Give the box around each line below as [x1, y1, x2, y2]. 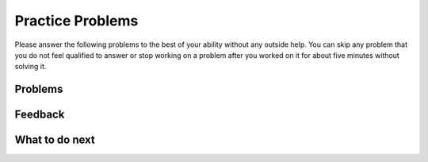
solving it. [14, 62, 47, 71]
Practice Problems [14, 12, 139, 29]
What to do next [14, 133, 95, 147]
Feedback [14, 108, 65, 121]
